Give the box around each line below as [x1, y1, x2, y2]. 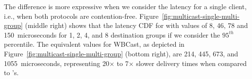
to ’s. [4, 67, 19, 78]
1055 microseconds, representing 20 [4, 58, 109, 68]
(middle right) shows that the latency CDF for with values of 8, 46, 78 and [25, 20, 248, 30]
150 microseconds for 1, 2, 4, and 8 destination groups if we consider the [4, 29, 220, 39]
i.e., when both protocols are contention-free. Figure [4, 11, 159, 21]
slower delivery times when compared [136, 58, 247, 68]
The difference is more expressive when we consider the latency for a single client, [4, 1, 247, 11]
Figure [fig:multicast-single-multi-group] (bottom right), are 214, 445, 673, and [4, 48, 238, 58]
